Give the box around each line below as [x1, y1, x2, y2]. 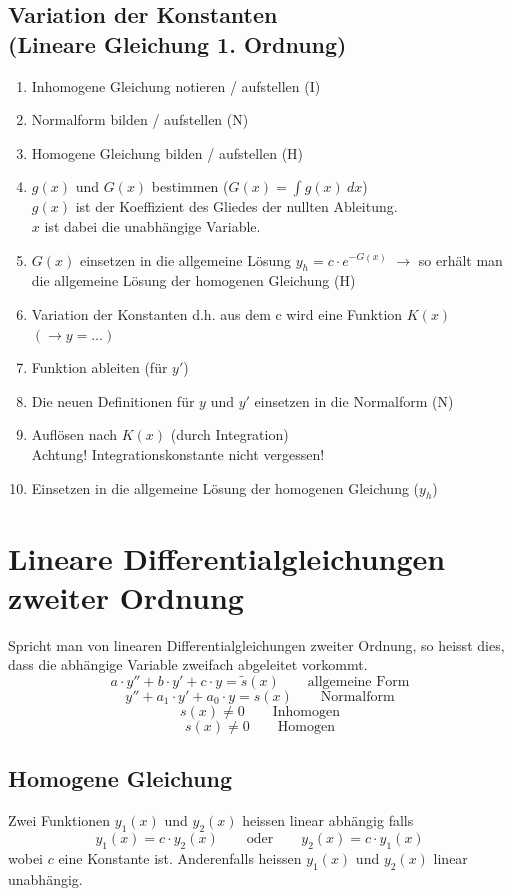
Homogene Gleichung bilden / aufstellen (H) [31, 142, 304, 163]
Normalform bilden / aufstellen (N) [31, 109, 249, 130]
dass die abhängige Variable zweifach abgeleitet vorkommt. [8, 654, 368, 675]
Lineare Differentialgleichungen [8, 537, 446, 578]
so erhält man [418, 249, 503, 270]
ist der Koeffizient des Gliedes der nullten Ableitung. [75, 196, 398, 217]
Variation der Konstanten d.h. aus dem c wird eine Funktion [31, 303, 403, 324]
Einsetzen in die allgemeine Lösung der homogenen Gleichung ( [31, 477, 420, 498]
